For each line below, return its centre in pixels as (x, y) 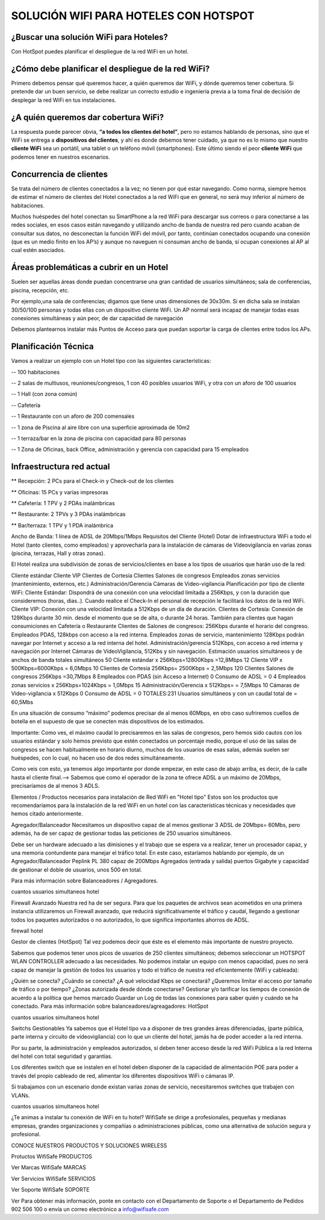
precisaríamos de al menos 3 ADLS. (55, 786)
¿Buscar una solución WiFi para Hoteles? (90, 37)
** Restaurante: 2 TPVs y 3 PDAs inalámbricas (68, 514)
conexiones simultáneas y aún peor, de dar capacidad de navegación (97, 318)
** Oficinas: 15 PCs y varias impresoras (60, 492)
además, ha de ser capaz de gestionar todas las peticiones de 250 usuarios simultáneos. (122, 833)
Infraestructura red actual (60, 467)
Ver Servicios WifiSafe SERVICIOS (54, 1178)
